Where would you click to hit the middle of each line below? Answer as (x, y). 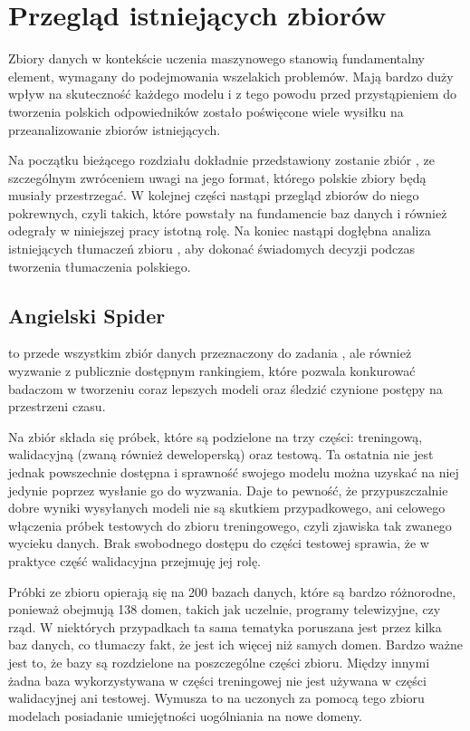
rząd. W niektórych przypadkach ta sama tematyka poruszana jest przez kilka (225, 626)
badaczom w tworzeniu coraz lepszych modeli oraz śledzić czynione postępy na (225, 388)
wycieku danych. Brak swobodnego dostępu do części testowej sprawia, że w (219, 543)
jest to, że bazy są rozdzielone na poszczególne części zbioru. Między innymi (219, 662)
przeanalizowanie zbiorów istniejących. (115, 129)
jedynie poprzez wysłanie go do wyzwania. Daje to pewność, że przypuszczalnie (228, 490)
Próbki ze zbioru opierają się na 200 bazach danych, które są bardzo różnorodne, (232, 591)
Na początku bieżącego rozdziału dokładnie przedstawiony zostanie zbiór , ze (221, 160)
